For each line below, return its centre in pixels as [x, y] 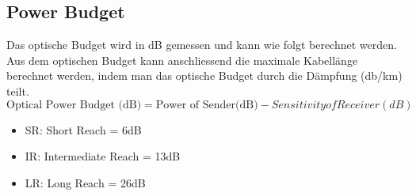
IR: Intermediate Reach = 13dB [103, 156]
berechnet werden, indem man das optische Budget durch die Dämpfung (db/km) [204, 75]
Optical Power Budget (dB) [74, 105]
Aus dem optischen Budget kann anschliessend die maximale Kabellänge [182, 60]
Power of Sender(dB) [207, 105]
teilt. [18, 90]
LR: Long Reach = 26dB [85, 182]
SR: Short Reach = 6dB [83, 129]
